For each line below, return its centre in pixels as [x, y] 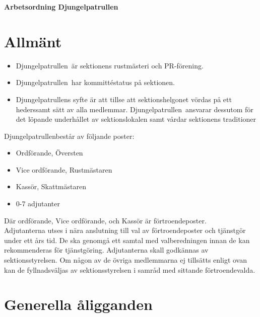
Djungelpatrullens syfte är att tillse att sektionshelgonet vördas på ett [124, 99]
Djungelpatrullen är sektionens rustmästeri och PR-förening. [110, 65]
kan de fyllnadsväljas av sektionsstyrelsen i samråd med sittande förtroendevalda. [130, 269]
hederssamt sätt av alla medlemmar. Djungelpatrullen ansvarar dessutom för [135, 109]
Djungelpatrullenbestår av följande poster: [69, 136]
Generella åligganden [78, 304]
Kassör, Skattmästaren [51, 186]
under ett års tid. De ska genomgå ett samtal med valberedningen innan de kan [127, 240]
